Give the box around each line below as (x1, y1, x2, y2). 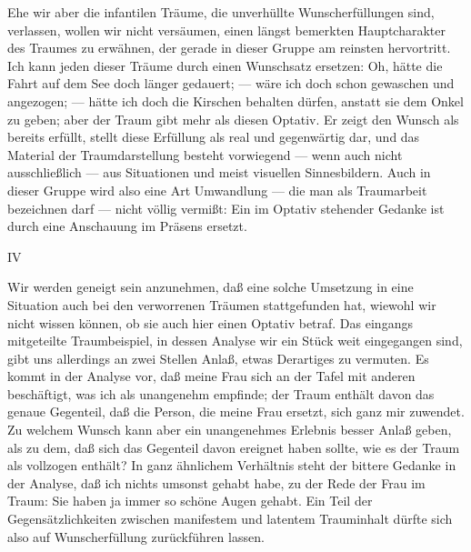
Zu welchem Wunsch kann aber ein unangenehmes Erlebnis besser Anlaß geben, (7, 420, 452, 439)
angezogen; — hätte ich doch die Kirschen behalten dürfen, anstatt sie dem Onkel (7, 91, 464, 110)
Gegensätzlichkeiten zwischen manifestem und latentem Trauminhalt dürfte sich (7, 509, 453, 528)
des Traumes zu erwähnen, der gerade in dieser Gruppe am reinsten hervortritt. (7, 38, 451, 57)
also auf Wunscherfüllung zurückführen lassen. (7, 527, 265, 546)
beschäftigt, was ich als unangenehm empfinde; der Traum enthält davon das (7, 384, 435, 403)
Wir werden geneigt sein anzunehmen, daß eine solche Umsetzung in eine (7, 277, 414, 296)
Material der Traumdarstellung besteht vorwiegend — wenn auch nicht (7, 145, 403, 164)
